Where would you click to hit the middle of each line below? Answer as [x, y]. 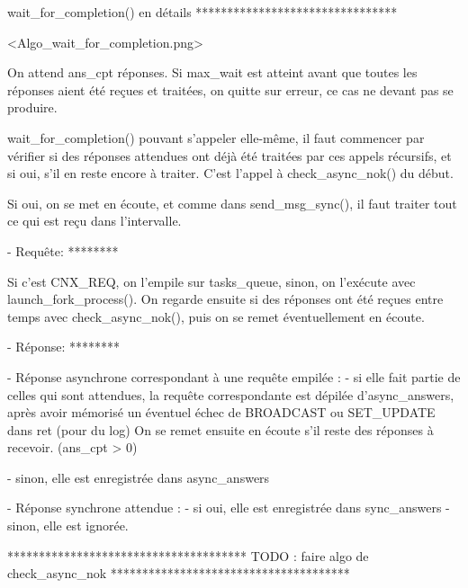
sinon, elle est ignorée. [68, 526]
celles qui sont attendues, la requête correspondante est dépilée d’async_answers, [231, 394]
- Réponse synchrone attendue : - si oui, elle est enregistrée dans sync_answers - [229, 508]
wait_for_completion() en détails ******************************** [202, 12]
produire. [32, 107]
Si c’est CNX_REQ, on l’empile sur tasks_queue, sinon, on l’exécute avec [211, 281]
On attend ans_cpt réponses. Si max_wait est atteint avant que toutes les [212, 72]
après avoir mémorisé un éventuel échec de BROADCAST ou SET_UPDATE [221, 412]
